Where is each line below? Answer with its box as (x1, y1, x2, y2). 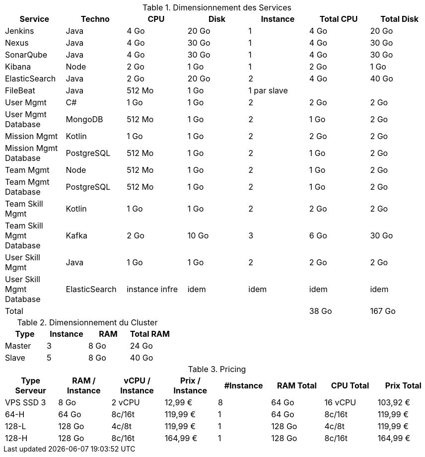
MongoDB (66, 114, 103, 124)
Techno (80, 14, 110, 24)
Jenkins (5, 26, 34, 36)
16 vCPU (324, 397, 356, 407)
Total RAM (130, 329, 170, 339)
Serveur (15, 385, 46, 395)
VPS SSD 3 (5, 397, 46, 407)
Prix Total (385, 381, 422, 390)
